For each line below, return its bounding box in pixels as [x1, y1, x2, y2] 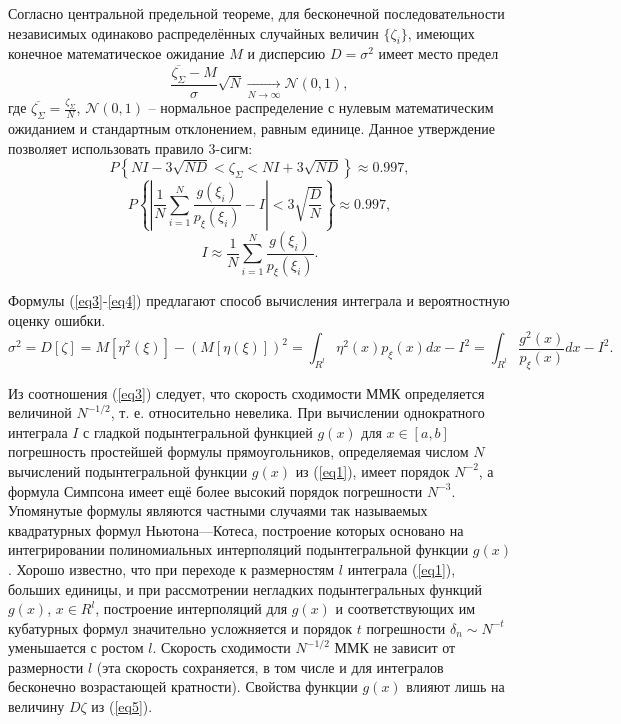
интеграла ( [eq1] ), [347, 558, 456, 579]
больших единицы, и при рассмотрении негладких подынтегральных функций [8, 578, 483, 599]
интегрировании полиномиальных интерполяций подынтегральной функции [8, 539, 469, 560]
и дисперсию [247, 43, 326, 64]
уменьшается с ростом [8, 637, 144, 658]
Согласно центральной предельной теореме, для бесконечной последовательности [8, 3, 505, 23]
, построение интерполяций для [95, 598, 288, 619]
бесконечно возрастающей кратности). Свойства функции [8, 676, 358, 697]
